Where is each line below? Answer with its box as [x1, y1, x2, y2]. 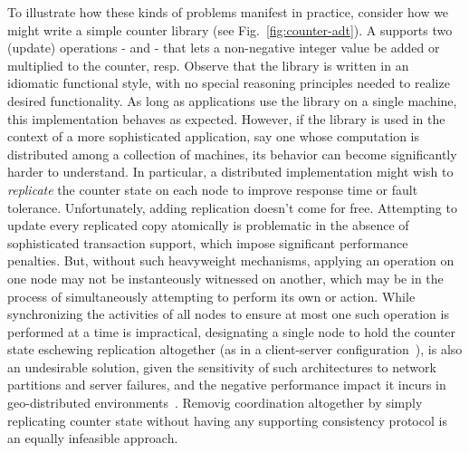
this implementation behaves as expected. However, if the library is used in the [7, 109, 445, 128]
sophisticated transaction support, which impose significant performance [7, 233, 408, 252]
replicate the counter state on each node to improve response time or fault [7, 179, 418, 198]
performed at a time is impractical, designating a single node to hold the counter [7, 322, 456, 341]
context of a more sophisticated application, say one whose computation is [7, 127, 420, 146]
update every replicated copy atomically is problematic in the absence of [7, 216, 409, 235]
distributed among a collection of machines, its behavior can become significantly [7, 144, 457, 163]
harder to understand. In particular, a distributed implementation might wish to [7, 162, 454, 181]
